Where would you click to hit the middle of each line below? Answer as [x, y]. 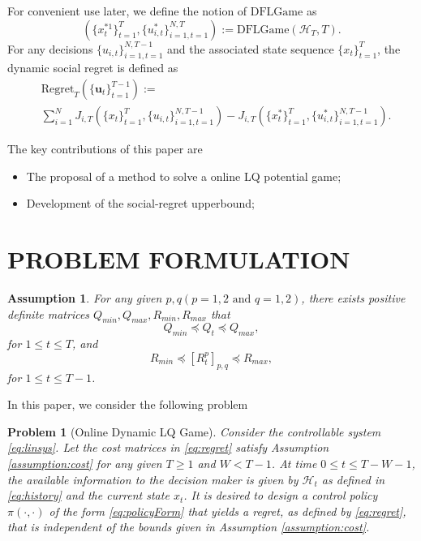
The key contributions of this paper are [105, 149]
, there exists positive [353, 297]
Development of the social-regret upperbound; [140, 203]
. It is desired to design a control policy [281, 495]
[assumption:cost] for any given [85, 463]
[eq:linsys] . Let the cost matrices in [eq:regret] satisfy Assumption [168, 447]
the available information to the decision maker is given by [153, 479]
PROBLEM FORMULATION [179, 259]
